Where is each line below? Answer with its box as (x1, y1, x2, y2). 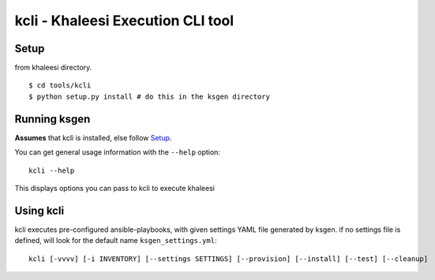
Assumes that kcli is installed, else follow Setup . (14, 133, 172, 142)
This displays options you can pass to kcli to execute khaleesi (14, 183, 215, 192)
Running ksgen (14, 112, 91, 125)
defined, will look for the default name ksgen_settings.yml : (14, 236, 217, 245)
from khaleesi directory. (14, 63, 92, 73)
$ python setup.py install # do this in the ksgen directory (28, 91, 270, 101)
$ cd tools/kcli (28, 81, 92, 90)
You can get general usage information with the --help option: (14, 147, 221, 157)
